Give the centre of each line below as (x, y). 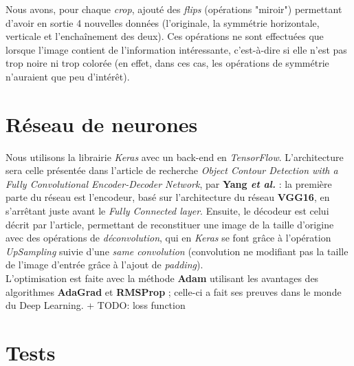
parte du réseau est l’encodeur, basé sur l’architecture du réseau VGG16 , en (168, 197)
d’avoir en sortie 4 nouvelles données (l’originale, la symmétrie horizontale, (163, 22)
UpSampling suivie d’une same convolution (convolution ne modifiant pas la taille (177, 251)
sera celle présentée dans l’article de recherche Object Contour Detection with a (172, 170)
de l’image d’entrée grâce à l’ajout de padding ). (104, 265)
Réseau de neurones (102, 123)
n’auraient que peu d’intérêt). (68, 76)
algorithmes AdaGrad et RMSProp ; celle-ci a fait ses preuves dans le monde (174, 291)
